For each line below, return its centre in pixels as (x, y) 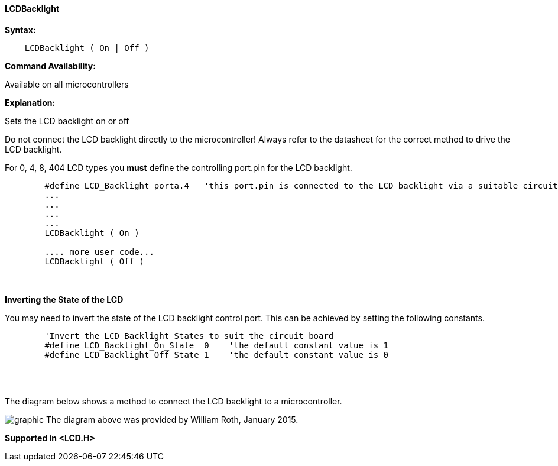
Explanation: (30, 102)
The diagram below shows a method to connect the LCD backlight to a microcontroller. (173, 401)
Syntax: (20, 30)
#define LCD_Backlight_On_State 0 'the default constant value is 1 (217, 345)
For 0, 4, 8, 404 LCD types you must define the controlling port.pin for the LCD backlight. (179, 167)
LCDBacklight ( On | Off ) (87, 48)
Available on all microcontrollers (67, 84)
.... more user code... (99, 252)
